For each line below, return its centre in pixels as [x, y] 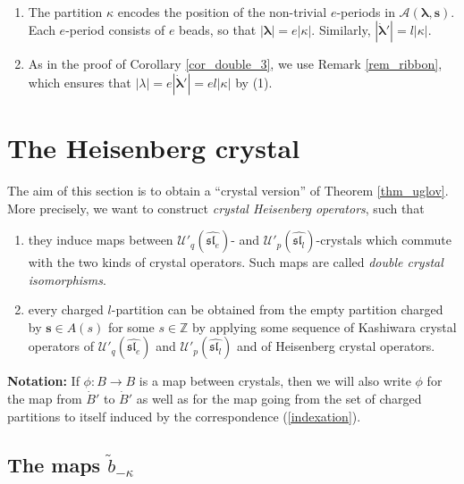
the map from [45, 399]
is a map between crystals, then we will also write [275, 381]
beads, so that [218, 30]
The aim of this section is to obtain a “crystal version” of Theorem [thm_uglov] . [228, 190]
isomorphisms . [67, 279]
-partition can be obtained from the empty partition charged [277, 309]
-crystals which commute [384, 240]
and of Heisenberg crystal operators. [336, 346]
